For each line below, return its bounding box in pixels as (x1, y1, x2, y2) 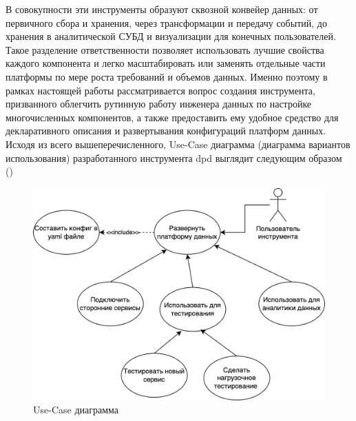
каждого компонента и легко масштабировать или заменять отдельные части (6, 56, 326, 70)
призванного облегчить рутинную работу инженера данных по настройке (6, 96, 312, 111)
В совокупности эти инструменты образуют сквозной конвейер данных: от (6, 2, 318, 16)
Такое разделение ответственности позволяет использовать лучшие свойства (6, 42, 324, 57)
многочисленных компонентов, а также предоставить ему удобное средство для (6, 110, 339, 124)
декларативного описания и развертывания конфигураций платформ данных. (6, 123, 326, 138)
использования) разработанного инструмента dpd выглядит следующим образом (6, 150, 342, 165)
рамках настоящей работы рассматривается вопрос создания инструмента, (6, 83, 315, 97)
